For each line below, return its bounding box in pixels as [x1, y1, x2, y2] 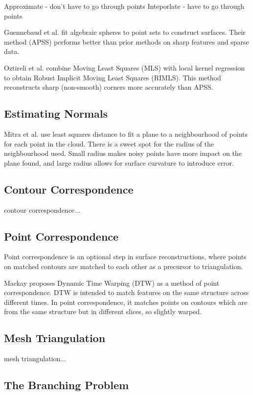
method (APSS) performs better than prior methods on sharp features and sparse [4, 36, 249, 47]
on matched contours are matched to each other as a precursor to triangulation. [4, 261, 243, 271]
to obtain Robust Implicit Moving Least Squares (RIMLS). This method [4, 72, 221, 82]
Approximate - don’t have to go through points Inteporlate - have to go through [4, 1, 245, 11]
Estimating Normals [4, 106, 108, 121]
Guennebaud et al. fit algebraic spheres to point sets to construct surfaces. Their [4, 27, 246, 37]
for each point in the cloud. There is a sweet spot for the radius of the [4, 138, 214, 148]
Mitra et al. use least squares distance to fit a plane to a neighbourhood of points [4, 128, 248, 139]
